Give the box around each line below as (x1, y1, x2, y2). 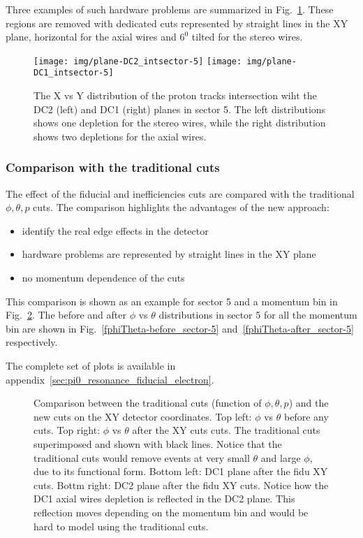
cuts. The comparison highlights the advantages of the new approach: (33, 200, 329, 215)
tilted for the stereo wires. (191, 29, 303, 44)
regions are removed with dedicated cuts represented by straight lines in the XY (6, 15, 348, 30)
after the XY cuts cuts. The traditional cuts (132, 423, 320, 437)
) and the (288, 395, 329, 410)
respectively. (6, 335, 58, 349)
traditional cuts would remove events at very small (34, 450, 250, 465)
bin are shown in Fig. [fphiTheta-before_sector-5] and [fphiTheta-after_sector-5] (6, 321, 354, 335)
